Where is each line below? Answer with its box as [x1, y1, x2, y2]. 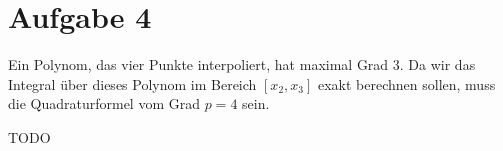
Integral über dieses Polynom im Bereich [8, 73, 257, 94]
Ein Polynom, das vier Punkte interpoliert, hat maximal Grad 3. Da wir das [8, 54, 476, 75]
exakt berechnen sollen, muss [317, 73, 496, 94]
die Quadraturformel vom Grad [8, 93, 201, 114]
